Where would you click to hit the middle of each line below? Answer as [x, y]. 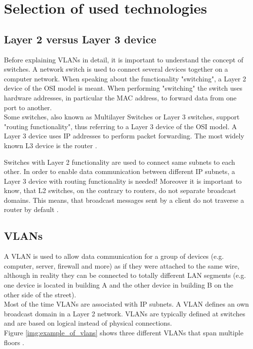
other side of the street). [40, 294]
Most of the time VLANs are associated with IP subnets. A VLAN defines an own [126, 304]
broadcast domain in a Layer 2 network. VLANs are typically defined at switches [125, 313]
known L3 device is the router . [51, 145]
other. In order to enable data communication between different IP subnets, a [119, 171]
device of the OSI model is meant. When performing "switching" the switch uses [123, 88]
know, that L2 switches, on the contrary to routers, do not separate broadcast [120, 190]
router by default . [31, 209]
